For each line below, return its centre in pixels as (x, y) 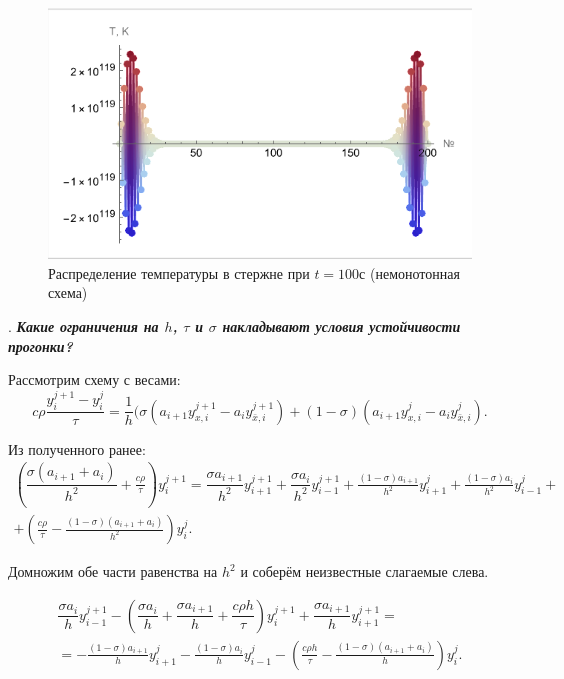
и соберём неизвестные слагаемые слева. (364, 571)
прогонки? (40, 345)
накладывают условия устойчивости (341, 326)
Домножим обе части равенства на (113, 571)
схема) (68, 292)
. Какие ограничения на (83, 326)
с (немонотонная (409, 272)
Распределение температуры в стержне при (179, 272)
